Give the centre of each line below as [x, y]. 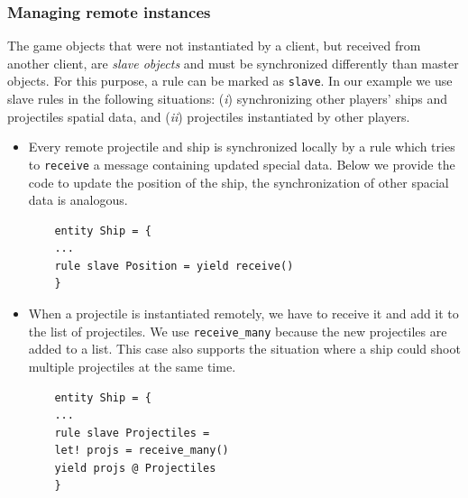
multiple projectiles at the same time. [132, 366]
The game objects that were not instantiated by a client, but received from [214, 46]
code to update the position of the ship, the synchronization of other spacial [239, 182]
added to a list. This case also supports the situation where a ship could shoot [244, 349]
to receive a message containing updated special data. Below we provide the [242, 164]
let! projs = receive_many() [142, 451]
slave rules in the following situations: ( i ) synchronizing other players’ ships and [228, 99]
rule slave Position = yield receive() [174, 266]
